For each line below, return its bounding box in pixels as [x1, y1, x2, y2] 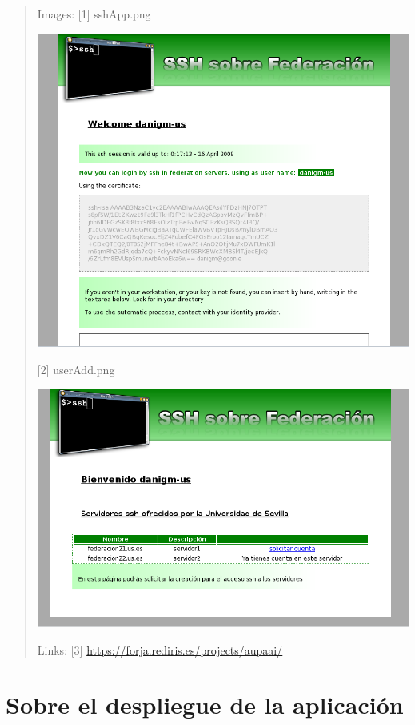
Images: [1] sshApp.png [37, 6, 151, 22]
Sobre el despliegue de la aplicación [6, 688, 404, 721]
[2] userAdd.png [37, 360, 115, 377]
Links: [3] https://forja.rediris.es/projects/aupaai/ [37, 641, 283, 658]
